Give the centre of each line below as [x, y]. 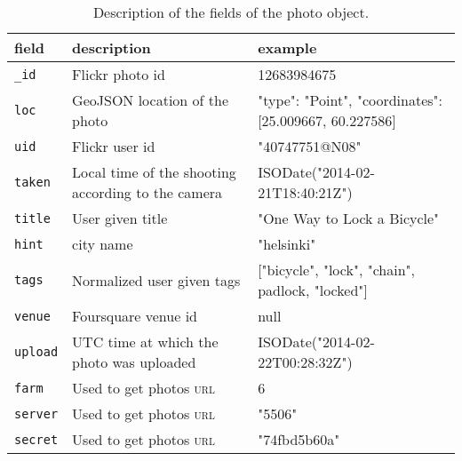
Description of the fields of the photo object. [231, 12]
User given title [120, 218]
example [287, 48]
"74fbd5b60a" [299, 439]
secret [36, 439]
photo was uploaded [134, 362]
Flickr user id [114, 146]
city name [103, 244]
